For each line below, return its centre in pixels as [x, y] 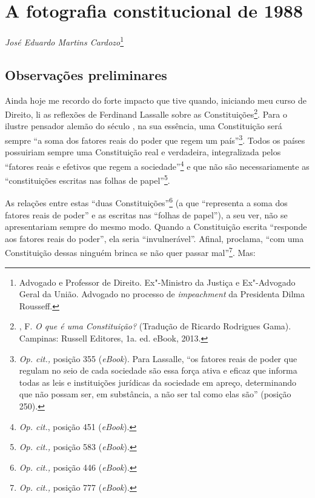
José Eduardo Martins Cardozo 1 [65, 41]
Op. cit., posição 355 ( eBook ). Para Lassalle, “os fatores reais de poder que [158, 358]
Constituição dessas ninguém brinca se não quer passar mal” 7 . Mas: [130, 252]
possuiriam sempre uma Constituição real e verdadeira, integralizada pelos [143, 152]
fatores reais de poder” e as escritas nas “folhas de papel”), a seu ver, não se [146, 214]
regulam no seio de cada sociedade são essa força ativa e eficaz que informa [158, 370]
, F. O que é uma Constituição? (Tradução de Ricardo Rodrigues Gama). [155, 326]
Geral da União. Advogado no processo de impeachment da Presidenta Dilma [162, 294]
